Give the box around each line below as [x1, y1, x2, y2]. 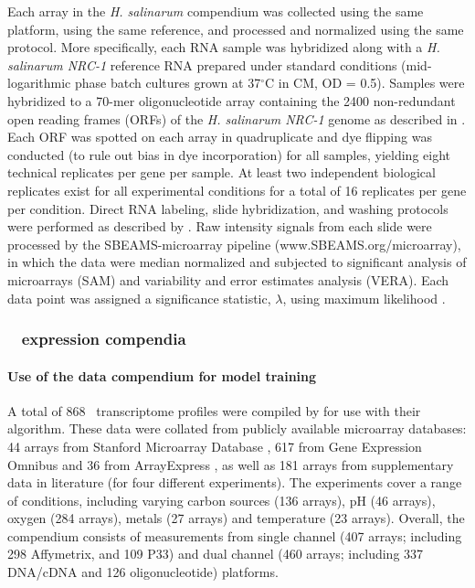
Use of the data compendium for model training [7, 366, 317, 385]
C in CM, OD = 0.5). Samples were [265, 73, 465, 92]
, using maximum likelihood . [282, 288, 446, 307]
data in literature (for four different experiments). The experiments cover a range [7, 473, 462, 492]
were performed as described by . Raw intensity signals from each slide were [7, 217, 432, 236]
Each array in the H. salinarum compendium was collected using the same [7, 2, 424, 20]
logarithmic [7, 73, 71, 92]
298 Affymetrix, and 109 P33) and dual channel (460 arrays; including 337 [7, 544, 424, 563]
